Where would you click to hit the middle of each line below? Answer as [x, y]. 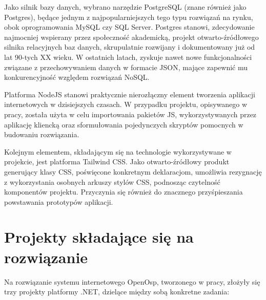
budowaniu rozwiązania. [42, 134]
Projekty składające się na [99, 237]
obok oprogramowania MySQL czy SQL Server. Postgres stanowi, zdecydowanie [129, 27]
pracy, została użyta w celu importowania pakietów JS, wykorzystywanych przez [130, 114]
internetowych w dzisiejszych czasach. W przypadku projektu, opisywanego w [126, 104]
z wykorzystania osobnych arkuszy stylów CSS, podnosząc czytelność [112, 181]
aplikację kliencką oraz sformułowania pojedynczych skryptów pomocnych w [124, 124]
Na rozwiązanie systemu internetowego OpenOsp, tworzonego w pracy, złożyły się [132, 281]
